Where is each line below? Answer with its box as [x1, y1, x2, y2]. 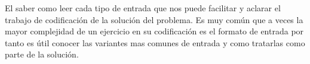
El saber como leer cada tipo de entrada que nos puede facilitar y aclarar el [5, 2, 281, 14]
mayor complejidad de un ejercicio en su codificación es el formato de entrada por [5, 25, 304, 37]
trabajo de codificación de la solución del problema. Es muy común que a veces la [5, 13, 303, 25]
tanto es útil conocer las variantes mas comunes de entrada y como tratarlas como [5, 36, 305, 49]
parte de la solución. [5, 48, 79, 60]
